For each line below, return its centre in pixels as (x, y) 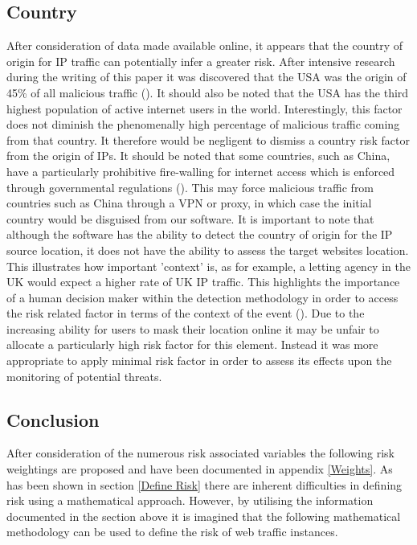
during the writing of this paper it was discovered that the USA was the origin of (206, 77)
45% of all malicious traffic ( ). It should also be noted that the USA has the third (208, 92)
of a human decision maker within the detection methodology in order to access (202, 297)
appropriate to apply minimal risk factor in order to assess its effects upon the (199, 361)
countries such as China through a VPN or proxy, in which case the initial (189, 203)
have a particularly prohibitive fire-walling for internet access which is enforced (201, 171)
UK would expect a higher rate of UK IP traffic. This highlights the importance (203, 282)
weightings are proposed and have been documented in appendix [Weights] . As (200, 469)
